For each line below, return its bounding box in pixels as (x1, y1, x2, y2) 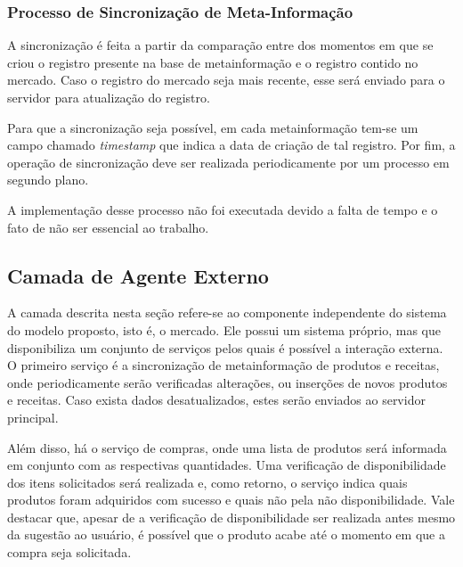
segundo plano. (7, 170, 89, 189)
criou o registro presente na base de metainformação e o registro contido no (7, 53, 418, 71)
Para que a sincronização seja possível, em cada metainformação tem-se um (7, 118, 418, 136)
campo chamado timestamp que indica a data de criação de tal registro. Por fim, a (7, 136, 456, 154)
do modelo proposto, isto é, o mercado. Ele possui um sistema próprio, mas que (7, 320, 441, 339)
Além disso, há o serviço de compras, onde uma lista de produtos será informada (7, 438, 447, 456)
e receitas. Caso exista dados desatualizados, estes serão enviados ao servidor (7, 390, 426, 409)
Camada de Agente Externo (7, 261, 269, 289)
